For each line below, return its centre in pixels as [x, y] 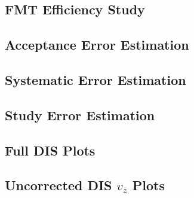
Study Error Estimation [80, 115]
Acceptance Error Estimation [97, 45]
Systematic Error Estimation [96, 79]
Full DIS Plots [50, 150]
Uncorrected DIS [58, 185]
